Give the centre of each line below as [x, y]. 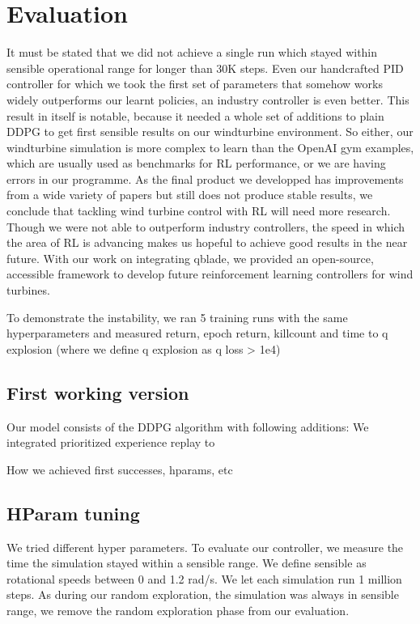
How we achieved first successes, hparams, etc [120, 469]
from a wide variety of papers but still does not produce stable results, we [190, 195]
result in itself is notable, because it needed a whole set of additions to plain [195, 115]
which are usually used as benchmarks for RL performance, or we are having [196, 163]
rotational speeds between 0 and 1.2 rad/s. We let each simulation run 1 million [204, 578]
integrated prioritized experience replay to [111, 442]
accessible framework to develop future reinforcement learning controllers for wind [210, 274]
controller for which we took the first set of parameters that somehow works [195, 84]
